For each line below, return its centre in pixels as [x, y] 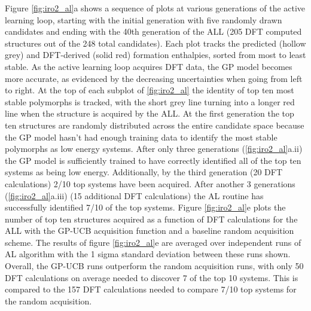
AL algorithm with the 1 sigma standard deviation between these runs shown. [148, 254]
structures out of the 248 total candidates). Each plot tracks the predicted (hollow [155, 43]
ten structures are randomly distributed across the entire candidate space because [155, 125]
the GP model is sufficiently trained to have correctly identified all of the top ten [153, 160]
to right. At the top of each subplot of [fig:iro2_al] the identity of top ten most [150, 90]
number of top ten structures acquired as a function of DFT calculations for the [151, 219]
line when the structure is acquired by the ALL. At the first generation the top [150, 113]
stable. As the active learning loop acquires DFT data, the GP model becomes [149, 66]
